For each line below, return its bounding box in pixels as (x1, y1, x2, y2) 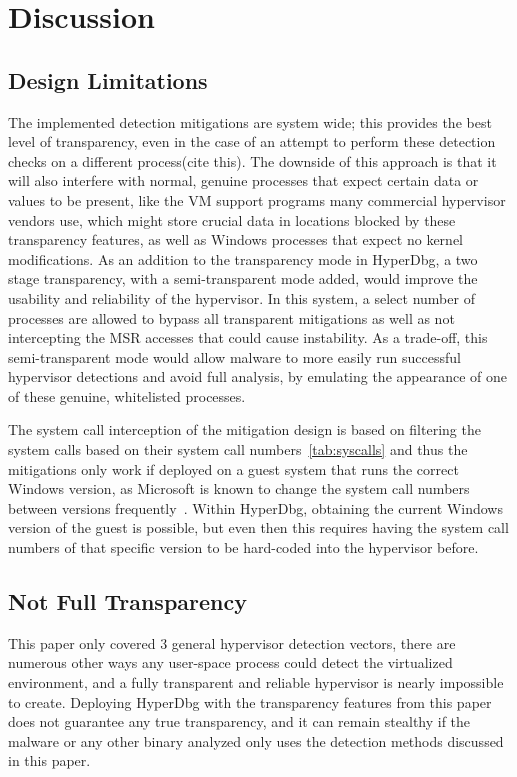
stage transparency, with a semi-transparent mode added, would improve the (8, 268, 478, 289)
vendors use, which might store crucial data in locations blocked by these (8, 209, 456, 230)
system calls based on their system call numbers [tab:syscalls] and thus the (8, 439, 468, 460)
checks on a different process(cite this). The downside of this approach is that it (8, 150, 497, 171)
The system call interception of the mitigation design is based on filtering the (8, 419, 481, 440)
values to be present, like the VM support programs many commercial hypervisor (8, 189, 506, 210)
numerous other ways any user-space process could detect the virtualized (8, 652, 453, 673)
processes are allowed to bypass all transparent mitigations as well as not (8, 307, 455, 328)
